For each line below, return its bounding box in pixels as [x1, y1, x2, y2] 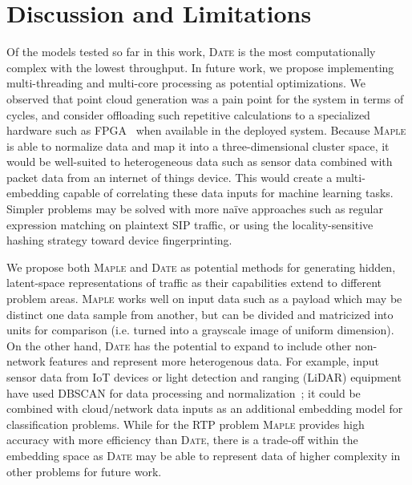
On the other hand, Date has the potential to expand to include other [6, 337, 352, 354]
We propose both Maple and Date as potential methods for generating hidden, [6, 258, 396, 275]
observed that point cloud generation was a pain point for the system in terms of [6, 90, 404, 107]
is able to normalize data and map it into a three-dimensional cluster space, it [6, 137, 390, 154]
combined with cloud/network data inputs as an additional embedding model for [6, 400, 403, 417]
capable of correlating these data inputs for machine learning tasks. [63, 184, 394, 201]
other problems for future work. [6, 463, 162, 479]
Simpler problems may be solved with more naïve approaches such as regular [6, 200, 383, 217]
